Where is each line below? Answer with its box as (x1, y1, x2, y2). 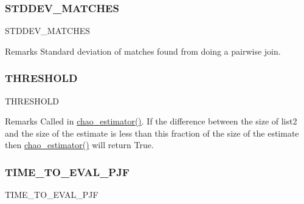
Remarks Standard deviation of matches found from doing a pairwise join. (5, 44, 281, 57)
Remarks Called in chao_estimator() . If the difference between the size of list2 (5, 115, 297, 127)
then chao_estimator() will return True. (5, 138, 154, 151)
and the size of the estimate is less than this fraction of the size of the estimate (5, 126, 299, 139)
